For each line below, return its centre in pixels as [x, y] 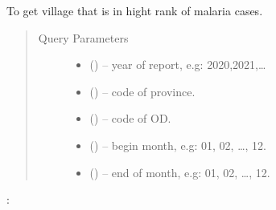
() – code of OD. [130, 118]
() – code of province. [142, 91]
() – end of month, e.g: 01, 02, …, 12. [180, 172]
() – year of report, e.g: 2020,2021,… [178, 65]
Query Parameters [83, 37]
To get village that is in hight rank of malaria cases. [135, 10]
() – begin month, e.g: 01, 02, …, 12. [178, 145]
